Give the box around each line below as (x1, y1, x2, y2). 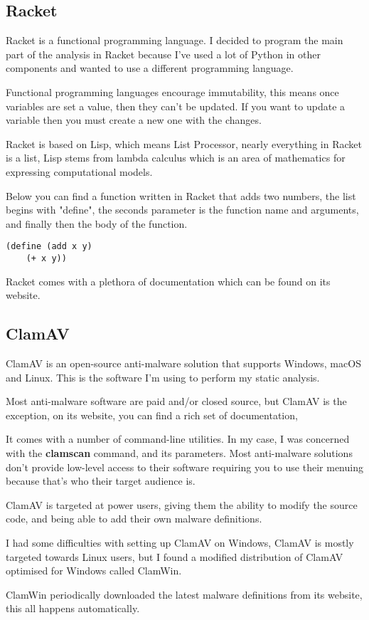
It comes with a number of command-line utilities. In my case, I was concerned (6, 431, 350, 446)
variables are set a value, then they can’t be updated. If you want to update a (6, 98, 346, 113)
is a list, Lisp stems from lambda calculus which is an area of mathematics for (6, 150, 346, 165)
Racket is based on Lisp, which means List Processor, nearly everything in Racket (6, 136, 362, 151)
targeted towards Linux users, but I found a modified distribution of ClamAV (6, 549, 343, 564)
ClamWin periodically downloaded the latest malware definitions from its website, (6, 587, 363, 601)
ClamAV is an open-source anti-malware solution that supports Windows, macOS (6, 356, 361, 371)
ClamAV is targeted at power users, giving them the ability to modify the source (6, 497, 358, 512)
